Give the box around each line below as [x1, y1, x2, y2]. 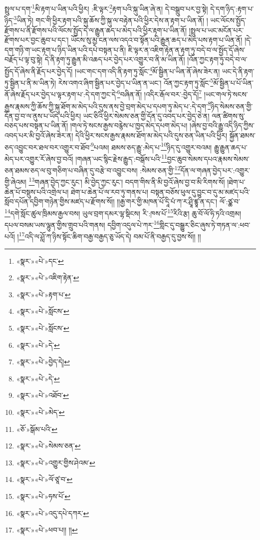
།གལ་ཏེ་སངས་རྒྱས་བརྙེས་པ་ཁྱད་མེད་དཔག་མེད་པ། [70, 120, 188, 131]
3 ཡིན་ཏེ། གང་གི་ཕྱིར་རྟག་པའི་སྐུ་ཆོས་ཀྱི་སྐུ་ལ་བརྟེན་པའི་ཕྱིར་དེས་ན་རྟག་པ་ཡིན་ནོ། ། [13, 14, 208, 25]
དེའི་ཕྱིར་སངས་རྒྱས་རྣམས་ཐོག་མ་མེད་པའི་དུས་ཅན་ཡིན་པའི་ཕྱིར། [75, 130, 227, 141]
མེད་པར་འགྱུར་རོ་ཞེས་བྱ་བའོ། [4, 153, 73, 164]
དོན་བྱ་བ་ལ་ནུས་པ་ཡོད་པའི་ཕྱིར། [4, 110, 81, 121]
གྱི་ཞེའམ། [4, 177, 26, 187]
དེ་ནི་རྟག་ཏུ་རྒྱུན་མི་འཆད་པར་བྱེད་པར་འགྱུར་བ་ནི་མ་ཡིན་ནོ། [44, 54, 185, 65]
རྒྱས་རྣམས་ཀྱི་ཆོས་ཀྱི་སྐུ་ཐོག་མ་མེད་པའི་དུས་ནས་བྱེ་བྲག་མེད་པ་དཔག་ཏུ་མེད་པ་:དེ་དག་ [4, 101, 208, 111]
